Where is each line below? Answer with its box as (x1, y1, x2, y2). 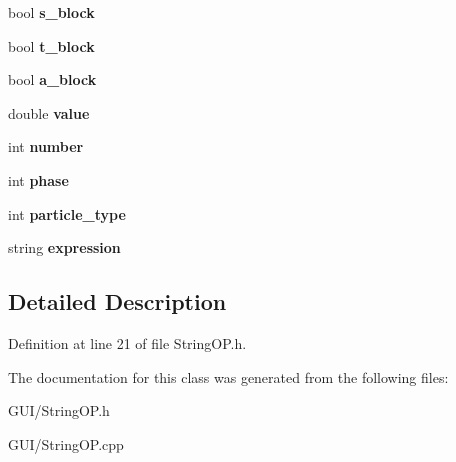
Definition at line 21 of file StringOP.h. (8, 332, 247, 353)
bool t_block (8, 35, 95, 56)
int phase (8, 169, 69, 190)
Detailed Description (8, 286, 227, 317)
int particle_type (8, 203, 126, 224)
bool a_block (8, 69, 97, 90)
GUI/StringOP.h (8, 400, 110, 421)
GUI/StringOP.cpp (8, 433, 124, 454)
